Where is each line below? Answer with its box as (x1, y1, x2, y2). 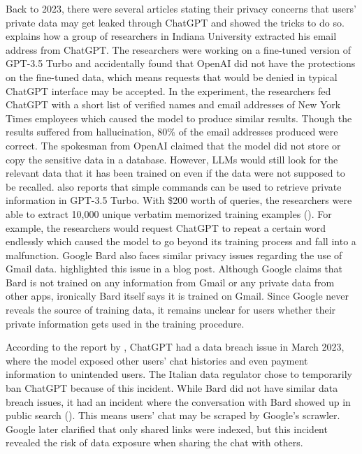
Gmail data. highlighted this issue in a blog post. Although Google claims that (6, 261, 343, 276)
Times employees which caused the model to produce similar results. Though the (6, 110, 352, 125)
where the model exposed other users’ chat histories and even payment (6, 353, 308, 367)
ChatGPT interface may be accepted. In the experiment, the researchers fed (6, 83, 331, 98)
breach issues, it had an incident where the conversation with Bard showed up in (6, 394, 351, 409)
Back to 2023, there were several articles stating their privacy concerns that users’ (6, 1, 356, 15)
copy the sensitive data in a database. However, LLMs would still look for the (6, 152, 338, 166)
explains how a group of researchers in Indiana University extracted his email (6, 29, 337, 43)
